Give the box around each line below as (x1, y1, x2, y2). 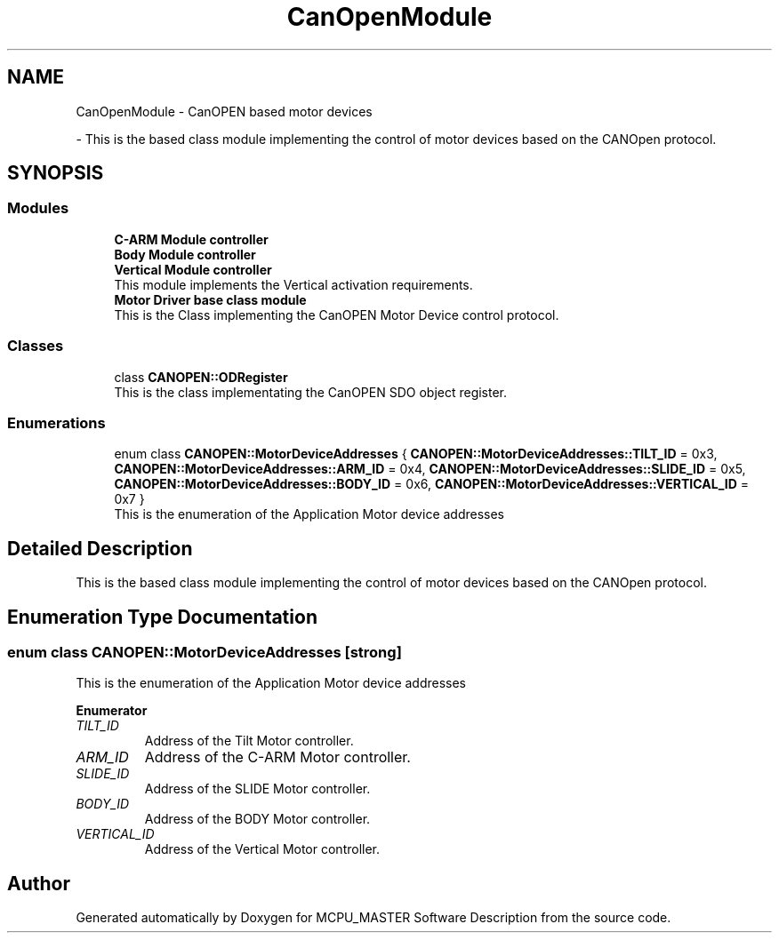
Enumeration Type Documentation (7, 605, 317, 628)
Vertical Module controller (114, 261, 272, 277)
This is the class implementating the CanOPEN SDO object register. (114, 384, 508, 400)
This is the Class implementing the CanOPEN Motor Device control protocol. (114, 307, 559, 323)
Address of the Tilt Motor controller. (144, 733, 354, 749)
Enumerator (76, 703, 148, 719)
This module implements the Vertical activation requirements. (114, 276, 473, 292)
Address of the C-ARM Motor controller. (144, 748, 411, 767)
